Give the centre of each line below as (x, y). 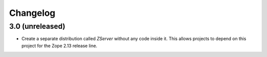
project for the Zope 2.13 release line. (59, 46)
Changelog (32, 13)
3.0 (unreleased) (37, 26)
